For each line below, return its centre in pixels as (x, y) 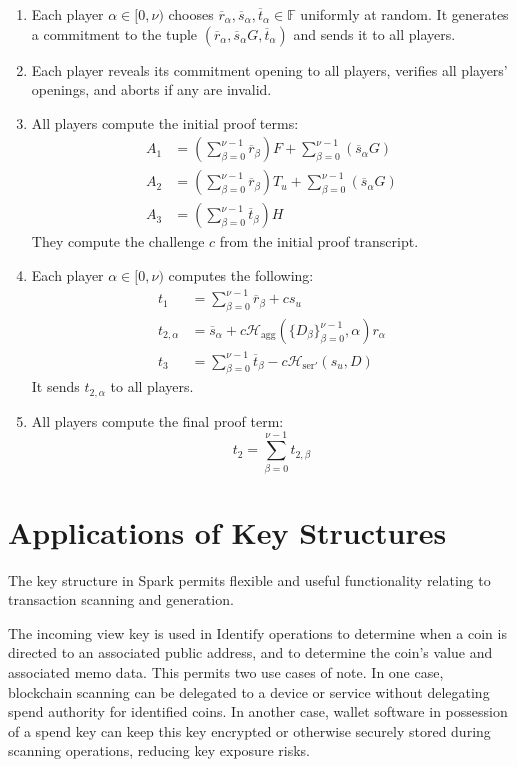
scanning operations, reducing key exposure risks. (159, 750)
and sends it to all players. (374, 33)
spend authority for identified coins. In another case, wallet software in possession (258, 711)
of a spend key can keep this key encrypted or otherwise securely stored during (249, 730)
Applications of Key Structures (227, 531)
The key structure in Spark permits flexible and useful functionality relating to (249, 579)
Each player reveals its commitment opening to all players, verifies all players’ (269, 69)
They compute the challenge (118, 241)
